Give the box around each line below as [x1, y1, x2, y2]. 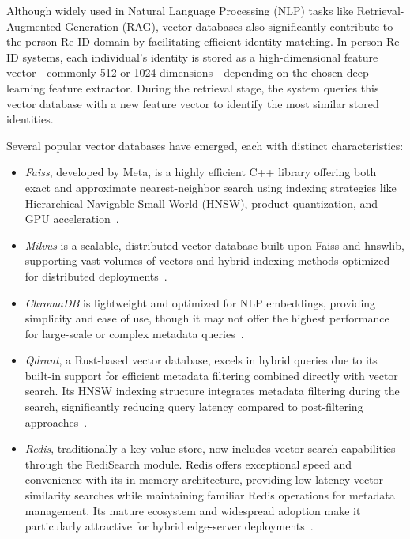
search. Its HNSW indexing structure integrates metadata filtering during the [24, 383, 400, 399]
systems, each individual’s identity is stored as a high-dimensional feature [22, 48, 378, 65]
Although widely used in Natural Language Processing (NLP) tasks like [6, 2, 354, 18]
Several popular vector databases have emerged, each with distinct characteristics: [6, 137, 404, 153]
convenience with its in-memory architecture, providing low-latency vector [24, 471, 384, 488]
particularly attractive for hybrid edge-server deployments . [24, 518, 314, 534]
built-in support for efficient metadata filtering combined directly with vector [24, 367, 398, 383]
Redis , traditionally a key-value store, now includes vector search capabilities [24, 440, 396, 457]
